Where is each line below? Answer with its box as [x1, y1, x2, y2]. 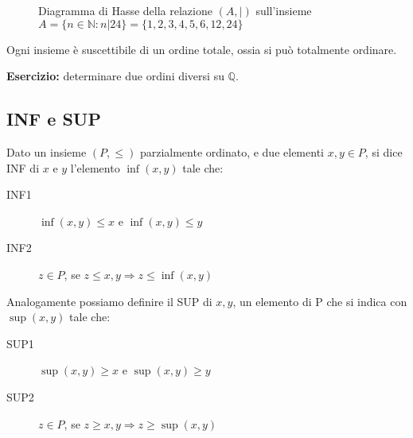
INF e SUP [6, 107, 101, 131]
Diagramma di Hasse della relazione [38, 2, 212, 18]
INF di [6, 159, 40, 176]
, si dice [364, 143, 403, 160]
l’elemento [70, 159, 120, 176]
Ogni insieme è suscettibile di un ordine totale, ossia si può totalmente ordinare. [6, 41, 397, 57]
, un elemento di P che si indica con [232, 293, 407, 309]
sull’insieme [255, 2, 312, 18]
